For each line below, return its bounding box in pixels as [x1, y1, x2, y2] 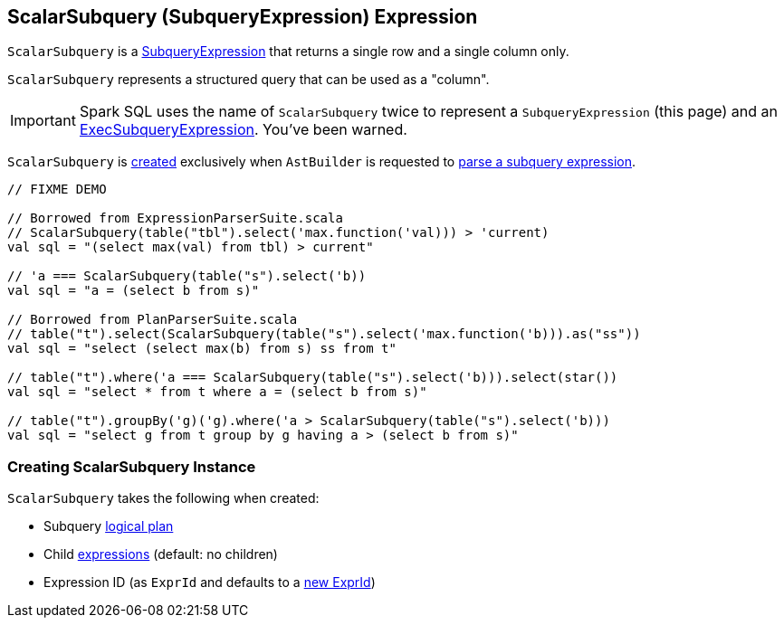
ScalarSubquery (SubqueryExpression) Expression [7, 5, 478, 28]
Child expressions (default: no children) [43, 546, 278, 563]
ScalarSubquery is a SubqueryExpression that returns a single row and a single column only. [7, 43, 569, 60]
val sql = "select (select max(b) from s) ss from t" [7, 341, 397, 356]
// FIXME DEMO [7, 182, 107, 197]
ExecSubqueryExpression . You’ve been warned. [79, 120, 407, 139]
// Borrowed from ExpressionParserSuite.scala [7, 211, 343, 226]
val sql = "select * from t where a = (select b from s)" [7, 384, 427, 400]
